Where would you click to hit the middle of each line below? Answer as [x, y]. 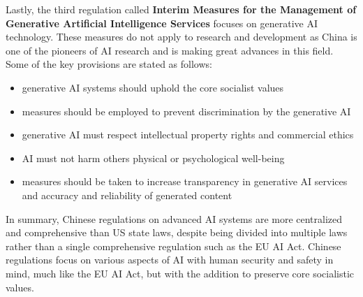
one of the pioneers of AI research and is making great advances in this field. [170, 50]
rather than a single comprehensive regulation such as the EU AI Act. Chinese [173, 246]
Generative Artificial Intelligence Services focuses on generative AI [162, 23]
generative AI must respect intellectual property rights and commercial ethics [188, 135]
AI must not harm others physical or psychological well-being [153, 158]
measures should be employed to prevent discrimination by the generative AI [186, 111]
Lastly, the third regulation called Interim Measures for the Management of [181, 9]
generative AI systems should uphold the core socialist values [153, 87]
